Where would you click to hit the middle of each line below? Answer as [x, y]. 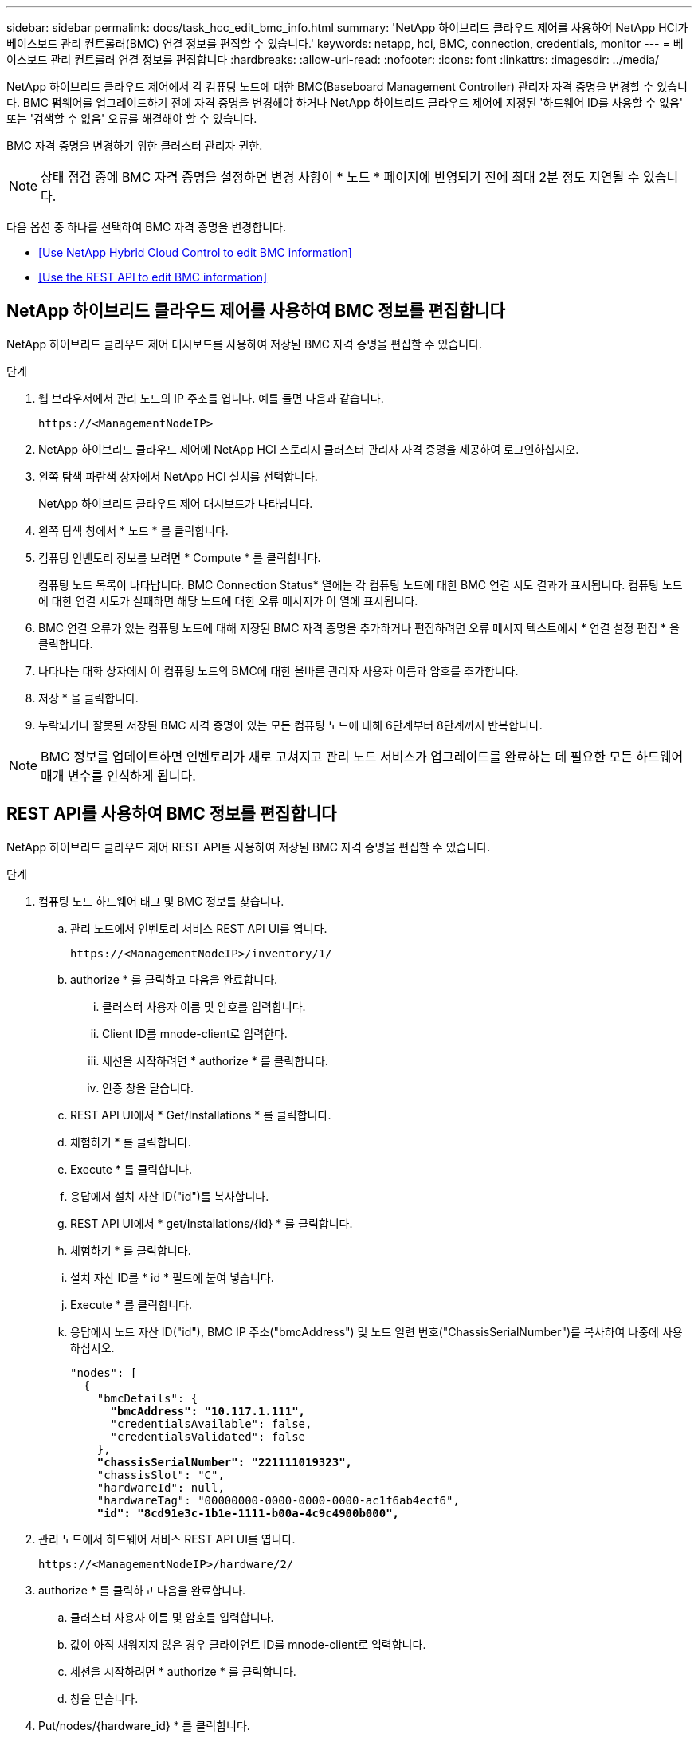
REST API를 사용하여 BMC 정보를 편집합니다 [172, 814]
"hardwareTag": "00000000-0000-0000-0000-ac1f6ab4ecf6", [278, 1500]
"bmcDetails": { [147, 1398]
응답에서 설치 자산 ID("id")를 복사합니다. [170, 1196]
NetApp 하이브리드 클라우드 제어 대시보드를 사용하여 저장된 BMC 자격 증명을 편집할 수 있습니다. [245, 344]
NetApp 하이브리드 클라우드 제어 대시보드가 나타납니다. [176, 503]
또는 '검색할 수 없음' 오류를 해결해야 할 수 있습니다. [132, 118]
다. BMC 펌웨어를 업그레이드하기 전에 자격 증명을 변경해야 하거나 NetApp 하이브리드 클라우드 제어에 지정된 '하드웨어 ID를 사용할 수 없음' [345, 102]
